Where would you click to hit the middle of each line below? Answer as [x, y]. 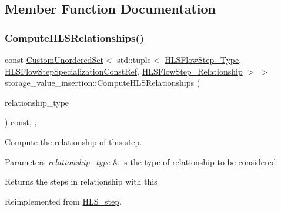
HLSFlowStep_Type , [203, 59]
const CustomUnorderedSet [54, 59]
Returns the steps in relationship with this [81, 181]
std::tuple [134, 59]
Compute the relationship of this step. [73, 141]
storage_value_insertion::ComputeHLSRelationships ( [103, 83]
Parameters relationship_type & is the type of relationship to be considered [140, 161]
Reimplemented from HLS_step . [63, 201]
